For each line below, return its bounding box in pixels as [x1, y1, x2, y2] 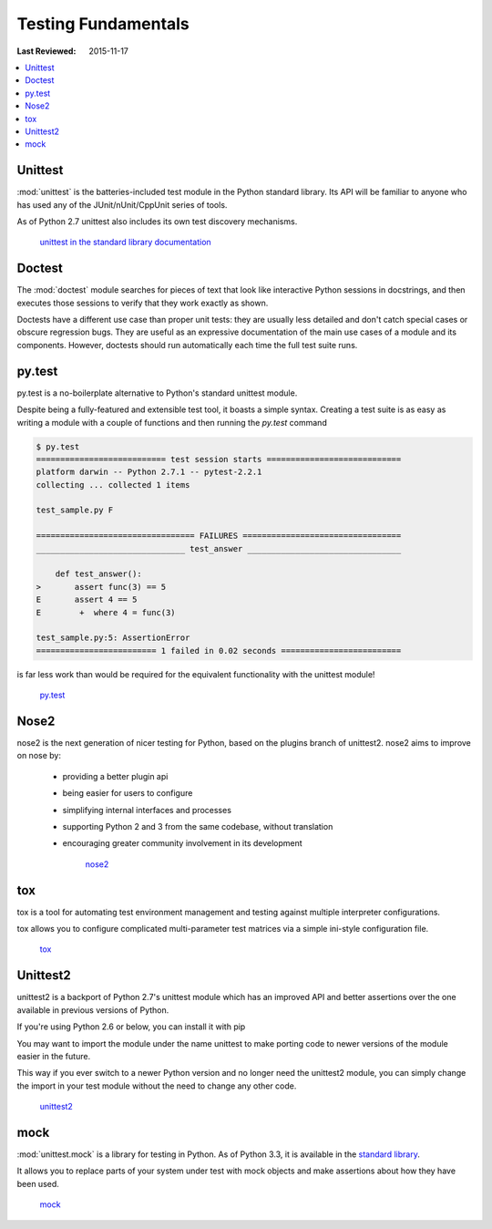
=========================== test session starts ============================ [36, 454, 402, 464]
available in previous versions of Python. [16, 1004, 169, 1016]
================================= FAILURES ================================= [36, 531, 402, 542]
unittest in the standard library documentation [39, 237, 211, 248]
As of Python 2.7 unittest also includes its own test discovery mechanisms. [16, 215, 298, 227]
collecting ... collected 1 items [36, 480, 190, 490]
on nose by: [16, 750, 61, 761]
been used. [16, 1178, 59, 1189]
